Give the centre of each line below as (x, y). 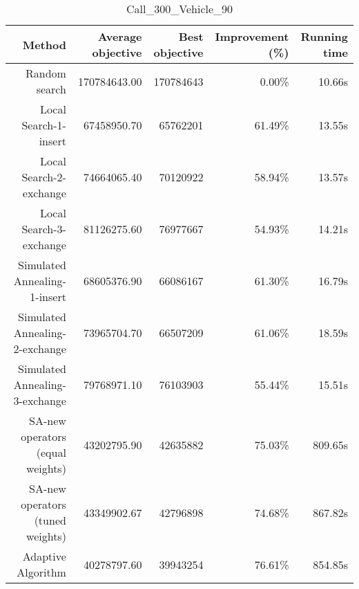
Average (120, 36)
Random (46, 73)
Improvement (252, 36)
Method (44, 44)
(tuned (50, 520)
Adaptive (44, 556)
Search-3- (44, 229)
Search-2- (44, 177)
